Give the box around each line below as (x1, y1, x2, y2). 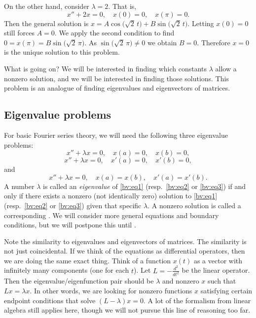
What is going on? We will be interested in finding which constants (4, 63, 207, 73)
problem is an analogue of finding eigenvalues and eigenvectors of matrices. (4, 83, 230, 93)
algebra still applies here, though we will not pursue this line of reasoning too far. (4, 305, 251, 315)
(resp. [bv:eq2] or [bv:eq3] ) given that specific (4, 200, 142, 210)
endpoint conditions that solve (4, 295, 96, 305)
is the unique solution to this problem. (4, 47, 120, 57)
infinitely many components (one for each (4, 265, 129, 275)
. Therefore (197, 37, 230, 47)
